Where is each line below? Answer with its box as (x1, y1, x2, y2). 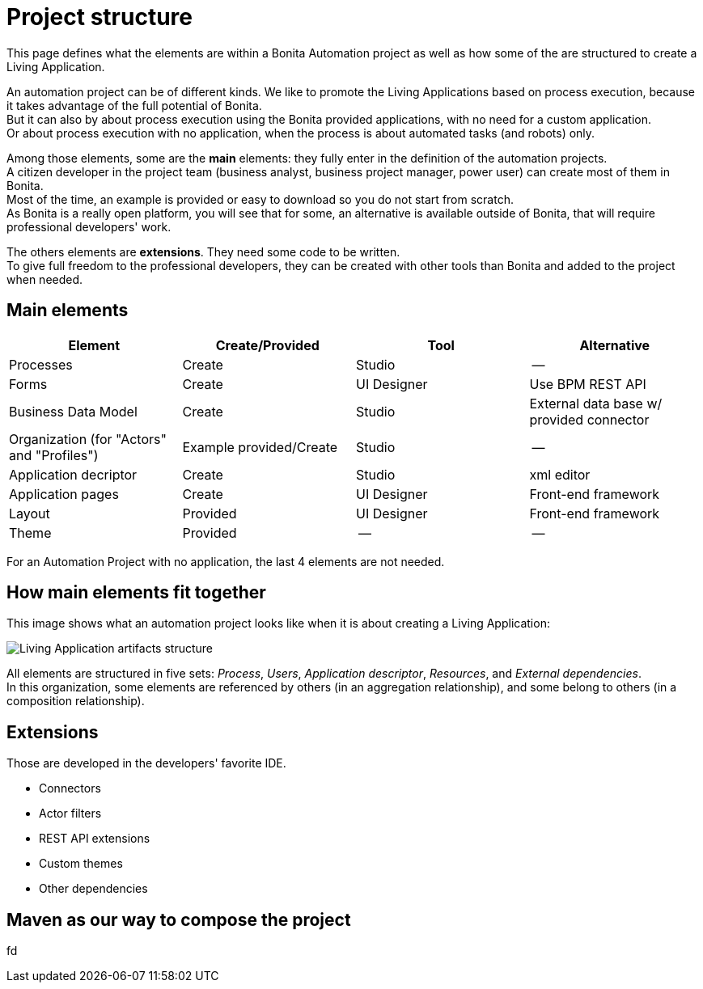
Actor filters (39, 806, 102, 821)
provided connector (529, 411, 650, 428)
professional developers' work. (6, 219, 172, 234)
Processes (9, 356, 73, 373)
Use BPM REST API (529, 375, 646, 392)
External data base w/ (529, 395, 663, 412)
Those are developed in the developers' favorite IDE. (6, 756, 286, 771)
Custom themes (39, 856, 123, 871)
